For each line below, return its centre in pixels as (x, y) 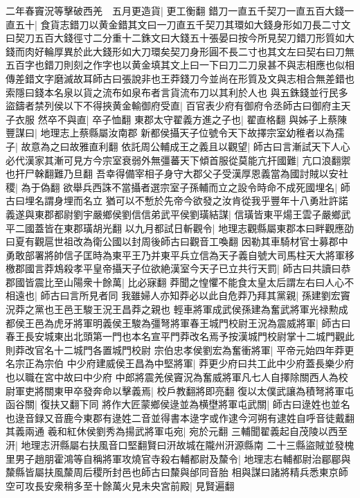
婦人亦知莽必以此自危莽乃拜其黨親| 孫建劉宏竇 (245, 295)
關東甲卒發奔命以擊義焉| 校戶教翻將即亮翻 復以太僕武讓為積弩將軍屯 (199, 390)
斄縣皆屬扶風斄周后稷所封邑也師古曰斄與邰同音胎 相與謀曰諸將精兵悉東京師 (177, 472)
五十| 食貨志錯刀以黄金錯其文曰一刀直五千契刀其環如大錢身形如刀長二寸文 (183, 24)
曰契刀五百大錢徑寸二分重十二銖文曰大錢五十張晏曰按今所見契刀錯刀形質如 (175, 38)
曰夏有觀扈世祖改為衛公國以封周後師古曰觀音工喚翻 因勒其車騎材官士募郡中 (177, 241)
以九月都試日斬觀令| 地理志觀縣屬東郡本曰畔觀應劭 (240, 228)
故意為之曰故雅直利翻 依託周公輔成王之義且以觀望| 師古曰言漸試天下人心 (186, 146)
